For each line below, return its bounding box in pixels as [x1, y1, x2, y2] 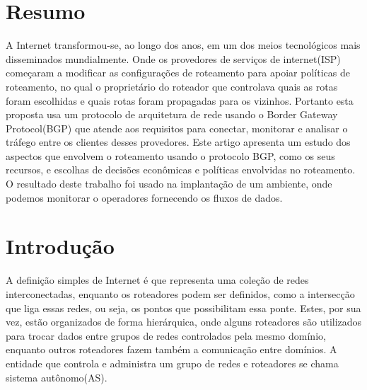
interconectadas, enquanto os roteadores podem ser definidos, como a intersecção [6, 286, 355, 301]
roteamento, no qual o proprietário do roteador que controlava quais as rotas [6, 79, 338, 93]
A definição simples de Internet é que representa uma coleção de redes [6, 273, 309, 287]
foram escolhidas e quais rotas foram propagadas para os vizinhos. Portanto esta [6, 93, 354, 108]
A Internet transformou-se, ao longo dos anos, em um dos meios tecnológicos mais [6, 38, 361, 52]
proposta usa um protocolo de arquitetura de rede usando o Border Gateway [6, 107, 338, 122]
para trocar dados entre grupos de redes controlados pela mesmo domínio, [6, 328, 326, 343]
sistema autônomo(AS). [6, 369, 107, 384]
